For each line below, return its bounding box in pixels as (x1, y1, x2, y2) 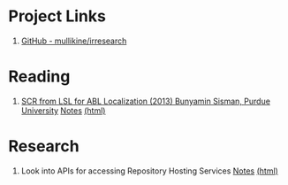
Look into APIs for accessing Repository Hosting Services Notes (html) (20, 166, 279, 176)
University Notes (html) (20, 104, 106, 116)
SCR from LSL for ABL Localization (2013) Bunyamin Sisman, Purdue (20, 96, 271, 106)
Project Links (8, 6, 107, 27)
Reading (8, 66, 71, 87)
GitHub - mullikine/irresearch (20, 35, 127, 46)
